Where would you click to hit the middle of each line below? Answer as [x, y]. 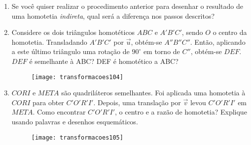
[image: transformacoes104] [77, 77]
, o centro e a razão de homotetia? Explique [181, 112]
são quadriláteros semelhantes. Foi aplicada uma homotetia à [153, 93]
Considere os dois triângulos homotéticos [73, 32]
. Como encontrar [59, 112]
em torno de [161, 51]
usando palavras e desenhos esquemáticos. [75, 121]
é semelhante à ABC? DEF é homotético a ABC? [104, 61]
